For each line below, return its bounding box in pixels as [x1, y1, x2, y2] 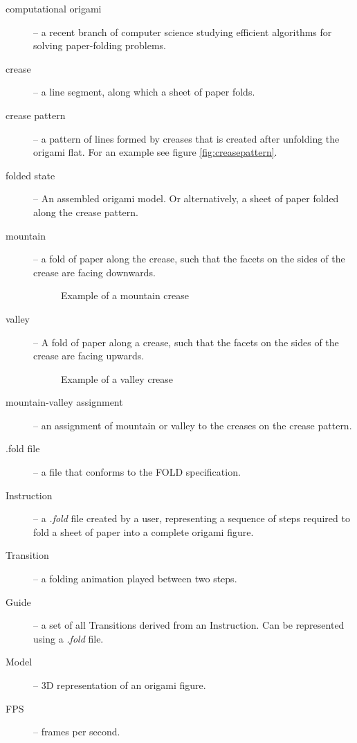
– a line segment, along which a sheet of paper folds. [33, 84, 255, 99]
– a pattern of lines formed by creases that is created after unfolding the [33, 131, 340, 145]
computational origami [6, 1, 102, 15]
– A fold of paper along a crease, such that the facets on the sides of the [33, 334, 339, 349]
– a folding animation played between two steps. [33, 571, 237, 586]
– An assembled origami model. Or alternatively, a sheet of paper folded [33, 191, 339, 206]
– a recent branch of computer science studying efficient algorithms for [33, 24, 332, 39]
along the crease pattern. [33, 204, 138, 219]
